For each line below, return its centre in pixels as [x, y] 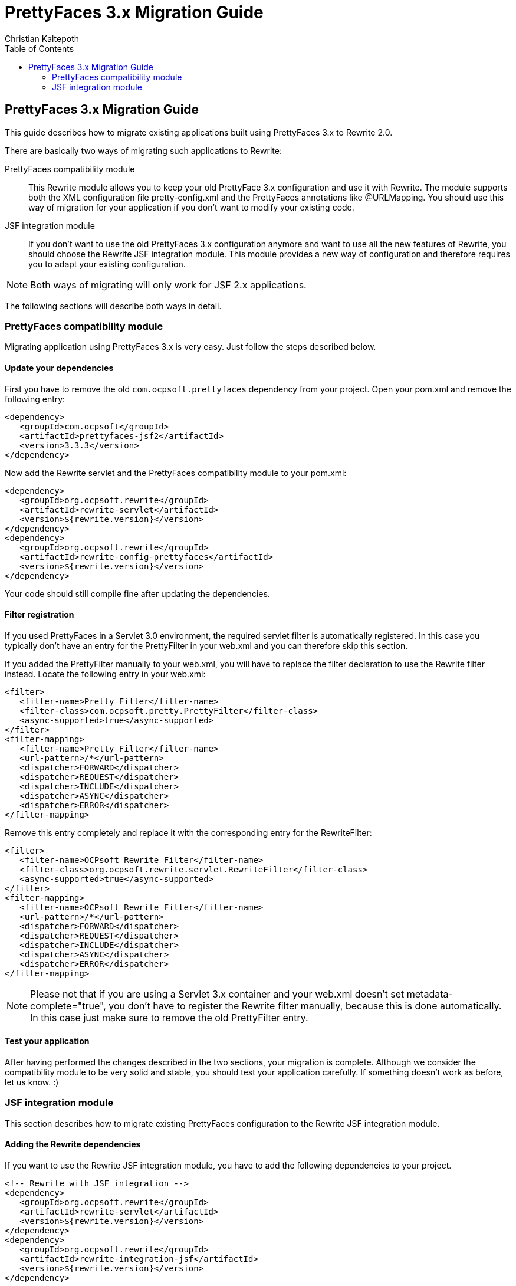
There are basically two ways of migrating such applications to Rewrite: [143, 150]
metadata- [430, 994]
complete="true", [68, 1005]
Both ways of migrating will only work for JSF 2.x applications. [168, 285]
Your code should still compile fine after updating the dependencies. [137, 593]
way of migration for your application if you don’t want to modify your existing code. [191, 207]
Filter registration [40, 615]
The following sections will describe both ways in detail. [113, 306]
